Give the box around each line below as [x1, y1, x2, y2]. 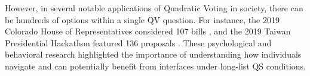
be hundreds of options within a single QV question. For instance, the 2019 [5, 13, 280, 26]
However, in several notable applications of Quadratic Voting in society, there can [5, 2, 303, 14]
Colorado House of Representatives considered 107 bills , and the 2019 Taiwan [5, 25, 291, 37]
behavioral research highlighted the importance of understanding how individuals [5, 48, 302, 61]
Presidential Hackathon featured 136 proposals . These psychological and [5, 36, 272, 49]
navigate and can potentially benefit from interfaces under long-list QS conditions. [5, 59, 306, 72]
